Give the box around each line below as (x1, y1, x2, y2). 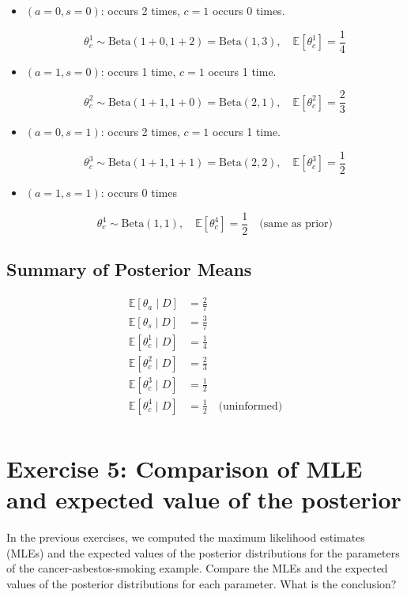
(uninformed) (218, 400, 283, 412)
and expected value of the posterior (6, 483, 401, 516)
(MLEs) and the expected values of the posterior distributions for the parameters (6, 544, 400, 561)
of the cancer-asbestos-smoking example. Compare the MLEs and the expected (6, 560, 388, 576)
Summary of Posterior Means (6, 257, 252, 281)
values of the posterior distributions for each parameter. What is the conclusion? (6, 575, 397, 591)
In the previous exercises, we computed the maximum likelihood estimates (6, 529, 365, 546)
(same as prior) (259, 218, 334, 230)
